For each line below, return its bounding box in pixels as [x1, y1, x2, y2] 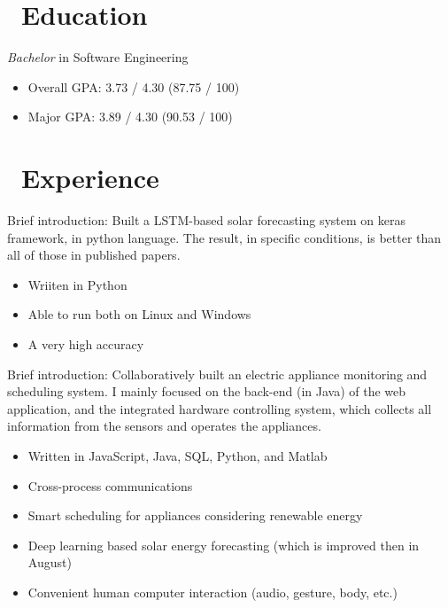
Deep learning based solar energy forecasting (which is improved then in [27, 535, 420, 554]
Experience [21, 160, 159, 196]
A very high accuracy [27, 335, 144, 353]
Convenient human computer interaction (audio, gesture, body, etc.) [27, 582, 398, 601]
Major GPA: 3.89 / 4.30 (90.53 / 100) [27, 107, 233, 126]
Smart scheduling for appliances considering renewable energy [27, 506, 363, 525]
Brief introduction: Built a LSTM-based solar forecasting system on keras [7, 211, 406, 230]
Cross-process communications [27, 476, 193, 495]
